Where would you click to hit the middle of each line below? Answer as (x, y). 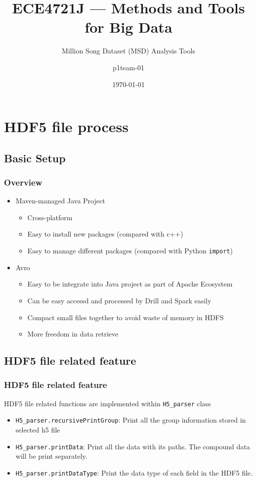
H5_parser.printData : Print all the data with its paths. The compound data (133, 446)
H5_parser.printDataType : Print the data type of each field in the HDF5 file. (134, 472)
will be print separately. (51, 456)
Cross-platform (50, 217)
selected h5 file (38, 430)
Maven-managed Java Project (60, 201)
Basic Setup (35, 158)
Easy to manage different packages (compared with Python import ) (130, 251)
